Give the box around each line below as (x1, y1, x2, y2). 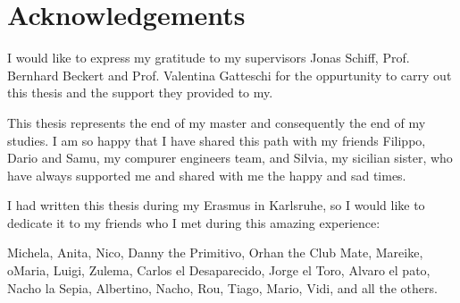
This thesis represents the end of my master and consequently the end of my (7, 113, 426, 131)
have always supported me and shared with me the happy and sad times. (7, 165, 406, 184)
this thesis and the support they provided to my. (7, 83, 273, 102)
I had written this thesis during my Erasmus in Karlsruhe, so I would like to (7, 196, 425, 215)
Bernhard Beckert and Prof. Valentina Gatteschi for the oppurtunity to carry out (7, 65, 452, 84)
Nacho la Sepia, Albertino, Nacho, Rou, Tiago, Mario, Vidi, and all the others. (7, 278, 438, 297)
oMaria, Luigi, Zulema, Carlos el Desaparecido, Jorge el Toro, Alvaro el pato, (7, 261, 431, 280)
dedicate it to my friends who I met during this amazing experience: (7, 213, 381, 231)
